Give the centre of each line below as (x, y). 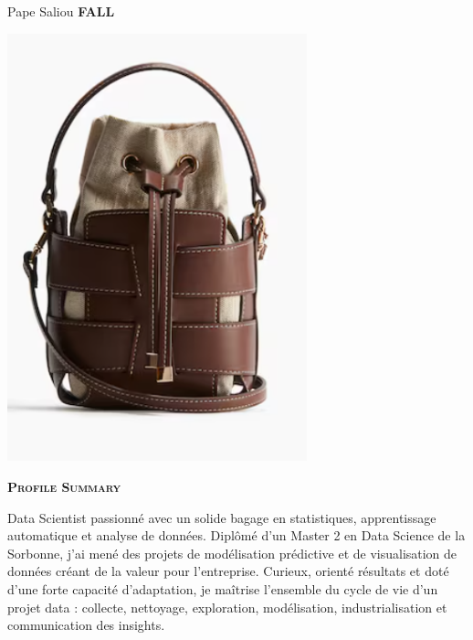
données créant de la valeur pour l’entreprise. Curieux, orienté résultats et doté (228, 571)
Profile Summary (64, 487)
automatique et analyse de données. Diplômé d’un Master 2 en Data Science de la (236, 535)
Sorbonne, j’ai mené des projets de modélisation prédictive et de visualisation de (232, 553)
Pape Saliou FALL (61, 11)
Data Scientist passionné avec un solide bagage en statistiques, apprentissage (222, 517)
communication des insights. (86, 625)
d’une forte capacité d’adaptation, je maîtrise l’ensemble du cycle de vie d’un (223, 589)
